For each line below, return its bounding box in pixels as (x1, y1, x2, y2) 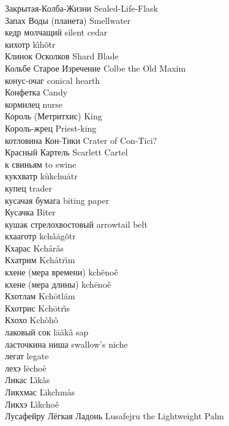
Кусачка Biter (5, 206, 56, 219)
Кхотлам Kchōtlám (5, 290, 75, 302)
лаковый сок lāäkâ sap (5, 326, 89, 338)
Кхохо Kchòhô (5, 313, 58, 326)
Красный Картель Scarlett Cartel (5, 146, 128, 159)
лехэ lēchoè (5, 361, 47, 374)
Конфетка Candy (5, 86, 68, 99)
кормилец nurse (5, 97, 62, 110)
